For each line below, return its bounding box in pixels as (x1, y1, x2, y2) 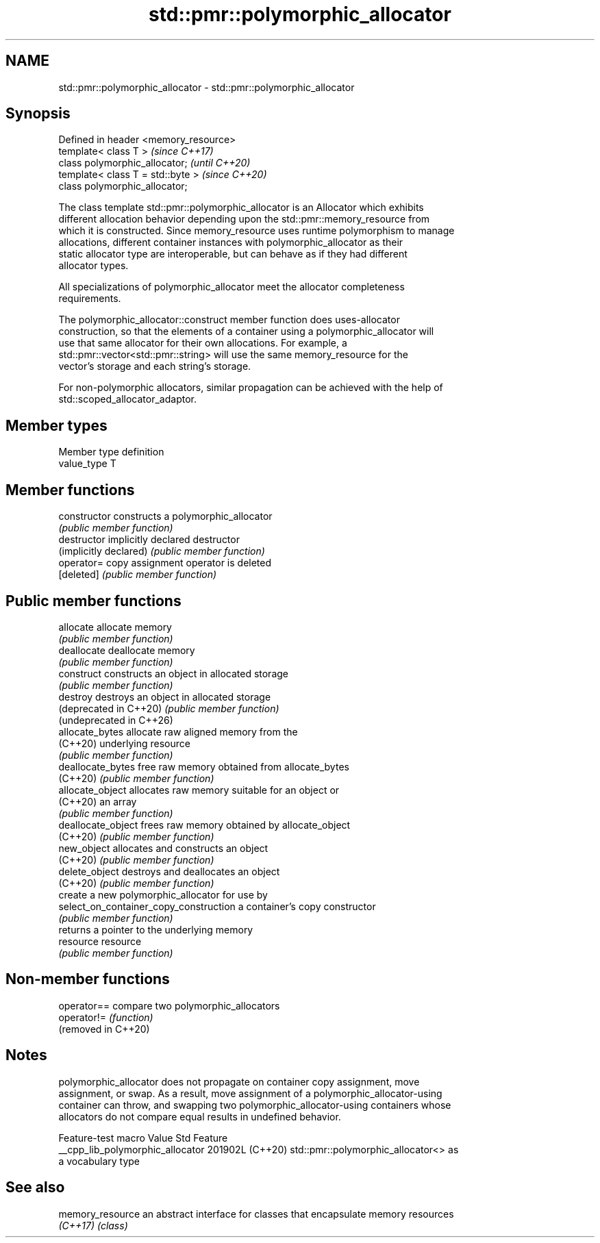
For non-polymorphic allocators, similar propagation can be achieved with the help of (58, 381, 443, 394)
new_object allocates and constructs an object (58, 842, 268, 854)
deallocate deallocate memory (58, 644, 195, 656)
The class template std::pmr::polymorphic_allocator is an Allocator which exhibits (58, 201, 424, 214)
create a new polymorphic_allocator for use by (58, 888, 268, 901)
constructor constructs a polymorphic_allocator (58, 510, 273, 523)
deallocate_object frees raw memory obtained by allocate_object (58, 818, 351, 831)
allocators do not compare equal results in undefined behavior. (58, 1110, 341, 1122)
